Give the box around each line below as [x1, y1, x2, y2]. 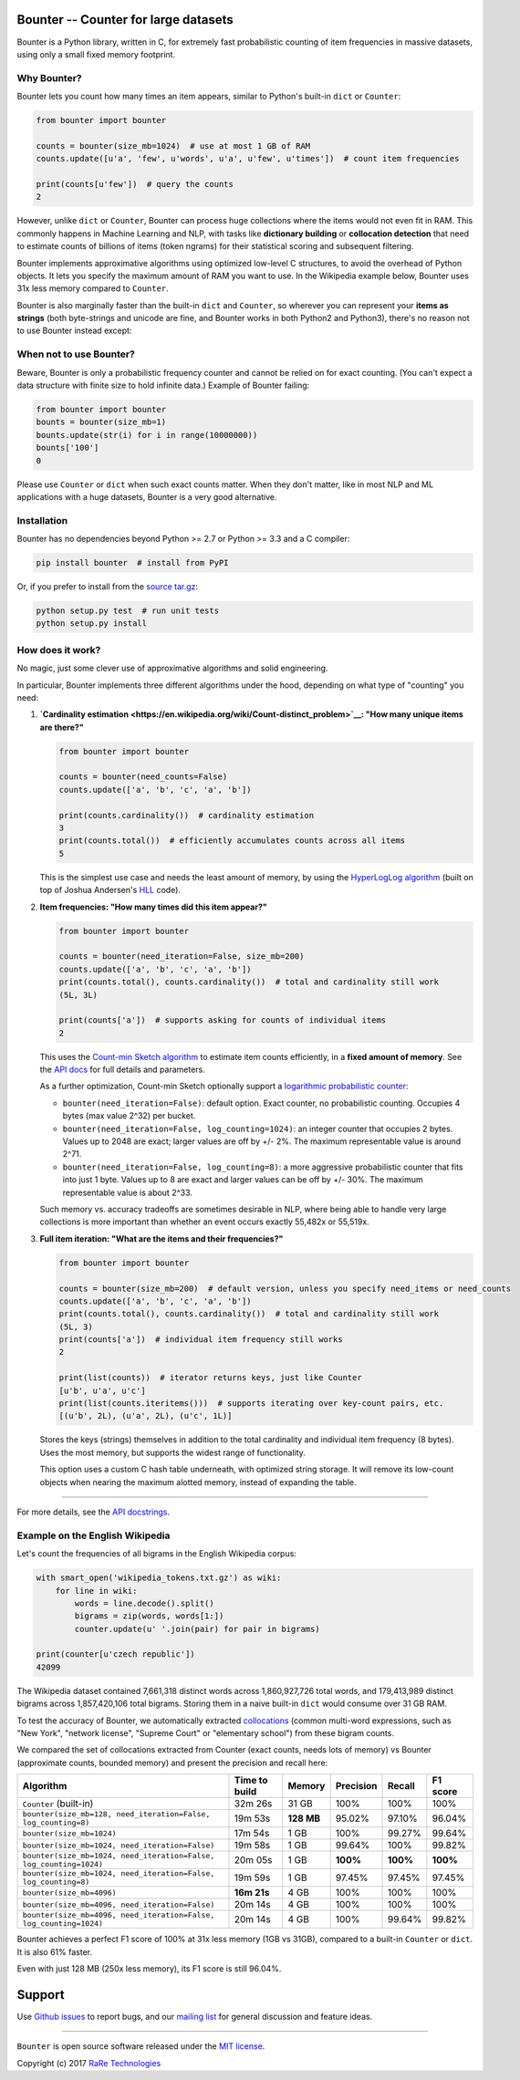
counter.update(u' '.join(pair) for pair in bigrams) [74, 1624, 320, 1634]
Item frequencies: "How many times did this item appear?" [39, 901, 268, 912]
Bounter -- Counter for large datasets [16, 12, 234, 27]
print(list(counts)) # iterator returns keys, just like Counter [58, 1373, 362, 1383]
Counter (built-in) [22, 1797, 94, 1810]
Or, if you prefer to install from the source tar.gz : [16, 581, 199, 592]
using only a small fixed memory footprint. [16, 48, 176, 59]
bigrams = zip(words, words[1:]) [74, 1611, 224, 1621]
